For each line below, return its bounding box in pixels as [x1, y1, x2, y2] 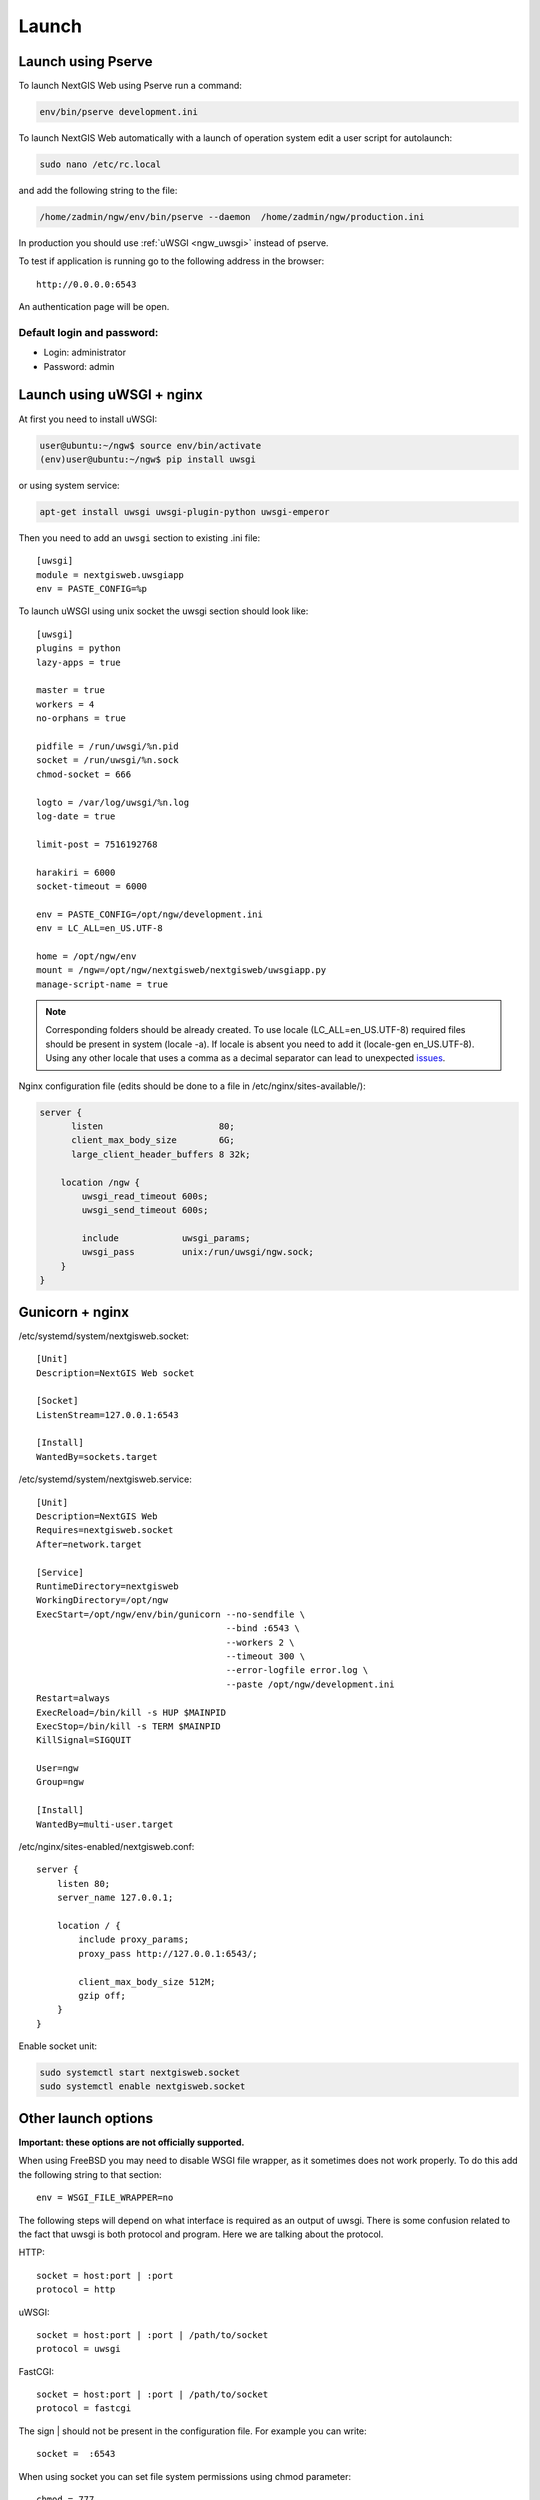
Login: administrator [43, 346, 127, 359]
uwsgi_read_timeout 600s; [81, 1190, 209, 1202]
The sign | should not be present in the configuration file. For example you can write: [18, 2425, 367, 2437]
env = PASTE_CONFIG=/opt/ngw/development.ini [36, 908, 264, 920]
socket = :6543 [36, 2448, 116, 2460]
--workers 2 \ [225, 1636, 295, 1648]
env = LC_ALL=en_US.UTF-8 [36, 923, 164, 934]
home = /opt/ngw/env [36, 950, 137, 962]
